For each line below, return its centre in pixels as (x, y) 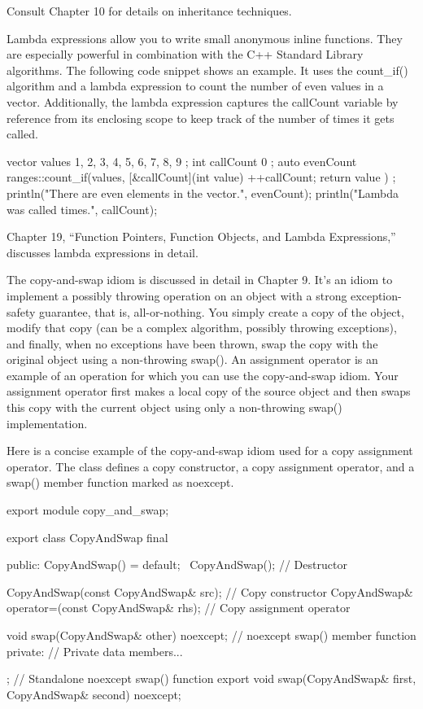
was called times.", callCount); (82, 209)
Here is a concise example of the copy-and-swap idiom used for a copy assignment (210, 451)
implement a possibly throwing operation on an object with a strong (177, 295)
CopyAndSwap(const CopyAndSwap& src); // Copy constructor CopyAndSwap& (210, 591)
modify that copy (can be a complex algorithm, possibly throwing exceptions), (202, 328)
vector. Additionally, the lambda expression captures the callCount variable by (203, 101)
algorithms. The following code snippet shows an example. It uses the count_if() (207, 70)
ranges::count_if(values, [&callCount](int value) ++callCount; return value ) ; (201, 177)
